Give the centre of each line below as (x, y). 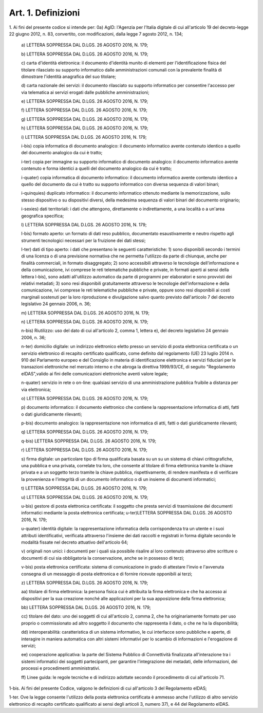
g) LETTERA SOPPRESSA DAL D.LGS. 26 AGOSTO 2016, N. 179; (85, 119)
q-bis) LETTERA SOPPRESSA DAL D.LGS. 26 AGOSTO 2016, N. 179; (89, 441)
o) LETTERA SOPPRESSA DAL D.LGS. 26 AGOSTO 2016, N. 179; (85, 398)
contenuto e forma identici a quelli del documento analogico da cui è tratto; (97, 168)
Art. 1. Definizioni (45, 13)
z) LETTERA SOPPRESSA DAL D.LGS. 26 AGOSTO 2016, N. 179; (85, 583)
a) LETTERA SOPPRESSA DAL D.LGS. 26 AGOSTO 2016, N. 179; (85, 45)
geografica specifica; (43, 216)
